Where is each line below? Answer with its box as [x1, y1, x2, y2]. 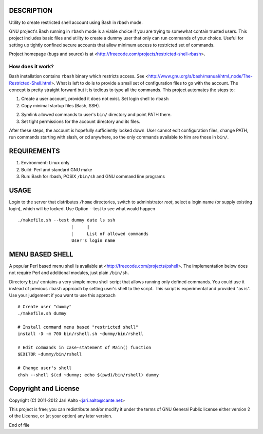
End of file [9, 422, 30, 428]
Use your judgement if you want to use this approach [9, 293, 116, 298]
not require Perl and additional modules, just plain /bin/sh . [9, 270, 129, 276]
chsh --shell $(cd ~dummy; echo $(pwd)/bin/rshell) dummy [18, 372, 159, 377]
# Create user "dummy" [18, 304, 72, 309]
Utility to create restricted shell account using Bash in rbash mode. [9, 20, 143, 25]
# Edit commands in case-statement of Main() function [18, 345, 151, 351]
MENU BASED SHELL [9, 250, 74, 258]
